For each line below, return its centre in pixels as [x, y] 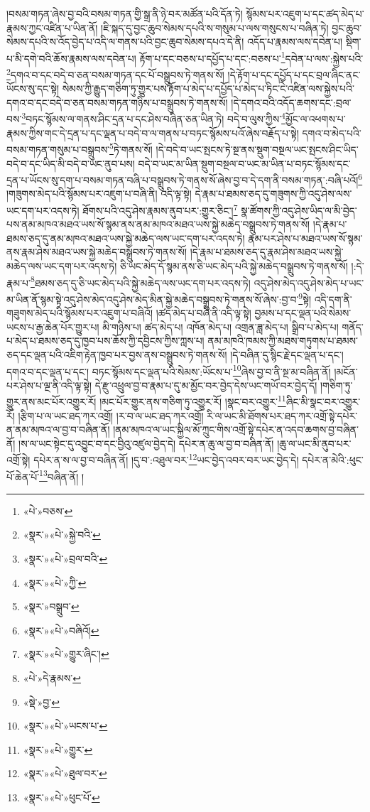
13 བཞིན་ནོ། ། [62, 475]
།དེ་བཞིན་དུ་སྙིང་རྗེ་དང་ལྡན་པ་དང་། [287, 354]
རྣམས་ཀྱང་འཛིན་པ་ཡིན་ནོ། [52, 27]
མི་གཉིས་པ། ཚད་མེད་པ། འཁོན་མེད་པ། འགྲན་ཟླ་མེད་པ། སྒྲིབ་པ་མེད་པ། [221, 326]
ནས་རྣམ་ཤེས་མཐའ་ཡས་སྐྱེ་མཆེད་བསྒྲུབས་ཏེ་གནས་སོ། [97, 252]
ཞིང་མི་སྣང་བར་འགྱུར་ [323, 401]
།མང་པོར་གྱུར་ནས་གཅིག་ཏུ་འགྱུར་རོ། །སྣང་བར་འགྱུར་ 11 [193, 400]
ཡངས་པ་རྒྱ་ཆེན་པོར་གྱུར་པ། [53, 326]
